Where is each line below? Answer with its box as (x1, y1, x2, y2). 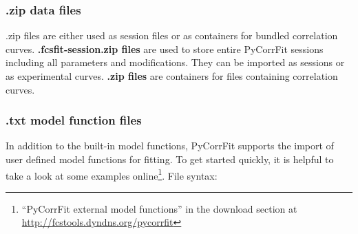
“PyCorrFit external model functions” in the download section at (21, 201, 297, 215)
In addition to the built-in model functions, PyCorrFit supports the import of (6, 138, 334, 153)
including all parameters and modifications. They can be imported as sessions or (6, 55, 345, 70)
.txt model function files (6, 111, 142, 129)
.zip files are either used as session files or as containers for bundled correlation (6, 28, 338, 43)
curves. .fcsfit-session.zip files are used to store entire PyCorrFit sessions (6, 41, 324, 56)
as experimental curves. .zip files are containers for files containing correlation (6, 69, 338, 83)
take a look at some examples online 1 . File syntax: (6, 166, 218, 182)
